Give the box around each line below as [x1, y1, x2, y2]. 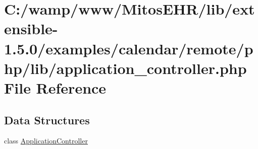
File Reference [4, 77, 107, 98]
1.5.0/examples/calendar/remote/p [4, 38, 253, 58]
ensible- [4, 18, 58, 39]
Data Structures [4, 112, 90, 127]
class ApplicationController [4, 135, 88, 146]
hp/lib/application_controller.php [4, 57, 247, 78]
